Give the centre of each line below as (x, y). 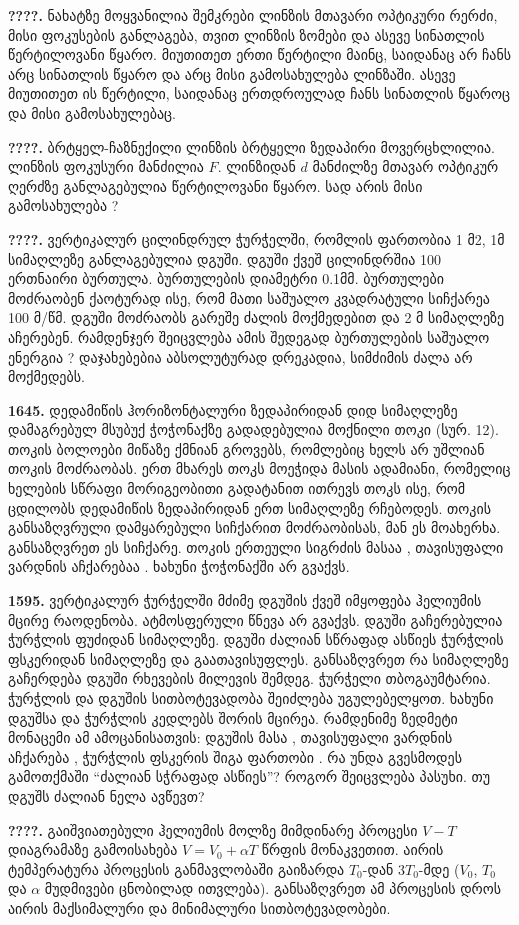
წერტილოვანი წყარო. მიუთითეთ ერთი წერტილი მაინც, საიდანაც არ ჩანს (260, 54)
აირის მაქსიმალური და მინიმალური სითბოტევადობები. (199, 907)
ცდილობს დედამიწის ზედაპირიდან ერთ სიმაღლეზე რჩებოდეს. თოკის (250, 507)
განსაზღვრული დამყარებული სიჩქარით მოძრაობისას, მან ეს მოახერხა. (254, 527)
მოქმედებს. (46, 376)
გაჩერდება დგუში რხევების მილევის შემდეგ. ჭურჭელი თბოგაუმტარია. (249, 678)
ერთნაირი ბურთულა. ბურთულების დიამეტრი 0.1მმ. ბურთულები (226, 278)
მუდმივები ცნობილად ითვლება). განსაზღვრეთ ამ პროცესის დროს (273, 888)
